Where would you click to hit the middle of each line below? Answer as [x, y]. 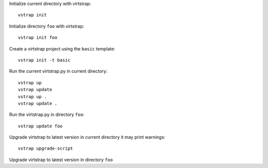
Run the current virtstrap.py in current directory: [58, 71]
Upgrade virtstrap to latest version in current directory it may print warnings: [87, 137]
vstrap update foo [40, 126]
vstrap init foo [38, 38]
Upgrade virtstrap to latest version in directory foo [61, 160]
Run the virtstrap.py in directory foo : [47, 114]
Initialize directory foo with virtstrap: [47, 26]
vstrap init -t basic [44, 60]
